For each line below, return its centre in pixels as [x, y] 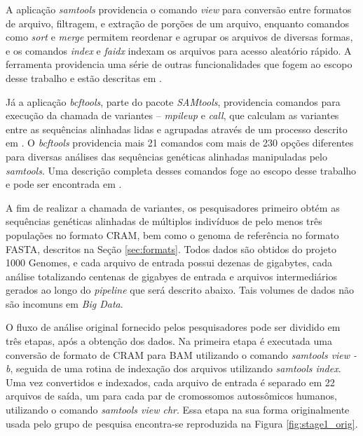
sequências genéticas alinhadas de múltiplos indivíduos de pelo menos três [164, 221]
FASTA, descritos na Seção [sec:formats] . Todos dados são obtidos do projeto [171, 248]
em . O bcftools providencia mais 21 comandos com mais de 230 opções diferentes [180, 143]
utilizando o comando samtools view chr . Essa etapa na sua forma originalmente [178, 410]
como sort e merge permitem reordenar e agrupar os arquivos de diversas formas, [179, 37]
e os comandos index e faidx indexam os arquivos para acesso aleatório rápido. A [179, 50]
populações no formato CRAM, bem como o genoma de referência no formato [172, 234]
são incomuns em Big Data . [64, 303]
